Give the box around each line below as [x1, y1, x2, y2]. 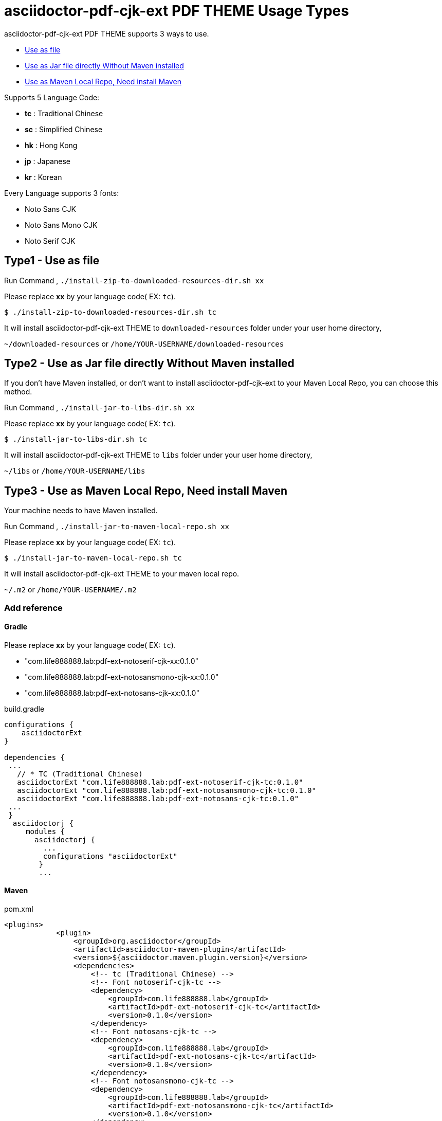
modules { [26, 827, 65, 836]
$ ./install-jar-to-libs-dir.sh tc [4, 435, 148, 444]
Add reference [4, 602, 63, 613]
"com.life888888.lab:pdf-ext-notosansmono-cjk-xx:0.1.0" [25, 672, 219, 681]
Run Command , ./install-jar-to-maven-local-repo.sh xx [4, 522, 229, 531]
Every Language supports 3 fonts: [4, 188, 119, 197]
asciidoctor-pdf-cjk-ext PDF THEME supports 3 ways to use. [4, 29, 209, 38]
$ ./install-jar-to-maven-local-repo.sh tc [4, 554, 182, 563]
